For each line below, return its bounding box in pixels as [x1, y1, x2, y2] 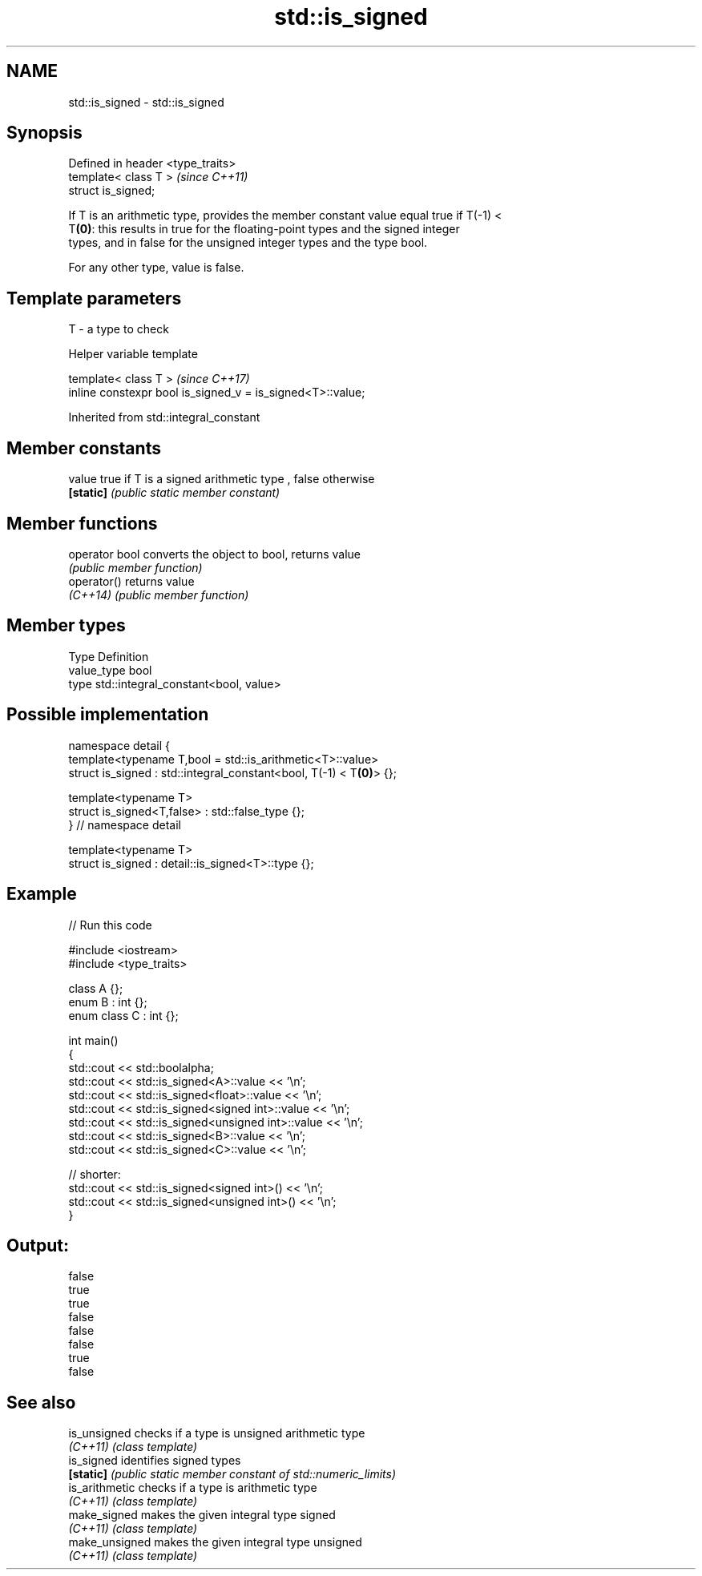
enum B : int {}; [68, 994, 147, 1009]
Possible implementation [6, 704, 209, 725]
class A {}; [68, 981, 123, 995]
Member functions [6, 513, 158, 534]
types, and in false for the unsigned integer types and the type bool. [68, 236, 428, 250]
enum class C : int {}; [68, 1008, 179, 1022]
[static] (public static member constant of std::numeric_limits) [68, 1467, 397, 1481]
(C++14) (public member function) [68, 587, 249, 602]
